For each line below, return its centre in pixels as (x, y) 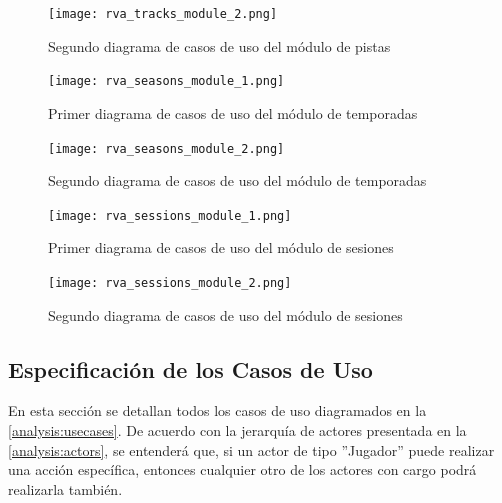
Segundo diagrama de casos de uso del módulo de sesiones (225, 314)
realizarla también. (65, 488)
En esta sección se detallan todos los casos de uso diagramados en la (217, 410)
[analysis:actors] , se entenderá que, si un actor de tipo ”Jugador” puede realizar (251, 449)
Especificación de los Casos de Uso (190, 368)
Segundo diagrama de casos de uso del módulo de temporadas (237, 180)
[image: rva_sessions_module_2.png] (170, 283)
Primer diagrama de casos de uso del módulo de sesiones (221, 247)
